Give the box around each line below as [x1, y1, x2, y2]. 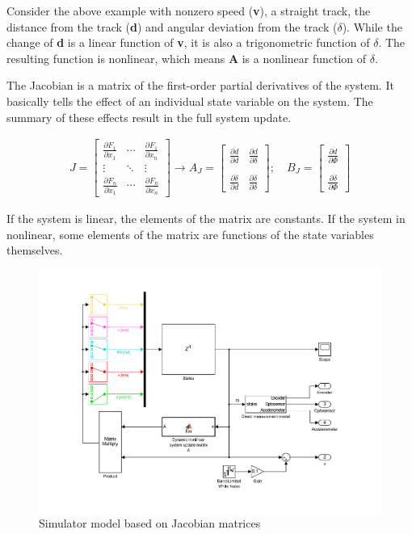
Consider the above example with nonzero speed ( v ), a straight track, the [6, 2, 371, 19]
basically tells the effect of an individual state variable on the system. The [6, 92, 373, 109]
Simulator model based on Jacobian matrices [39, 515, 261, 532]
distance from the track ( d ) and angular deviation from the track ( [6, 18, 338, 35]
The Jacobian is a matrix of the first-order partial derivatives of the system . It [6, 77, 394, 94]
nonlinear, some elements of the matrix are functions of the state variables [6, 225, 374, 242]
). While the [342, 18, 402, 35]
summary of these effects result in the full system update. [6, 108, 292, 125]
